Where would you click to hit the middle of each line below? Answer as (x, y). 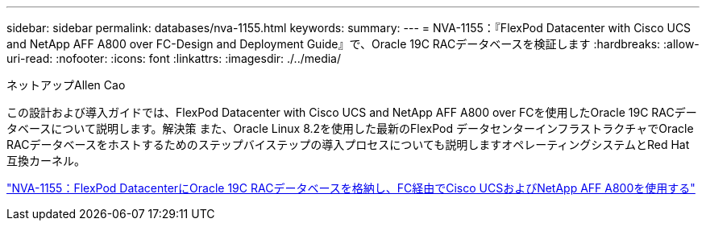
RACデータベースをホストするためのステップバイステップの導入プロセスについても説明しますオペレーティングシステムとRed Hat (348, 144)
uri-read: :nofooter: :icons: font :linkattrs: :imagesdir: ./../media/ (174, 58)
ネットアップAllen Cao (66, 85)
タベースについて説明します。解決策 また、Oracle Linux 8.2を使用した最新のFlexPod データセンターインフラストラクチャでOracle (350, 128)
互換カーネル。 (46, 161)
